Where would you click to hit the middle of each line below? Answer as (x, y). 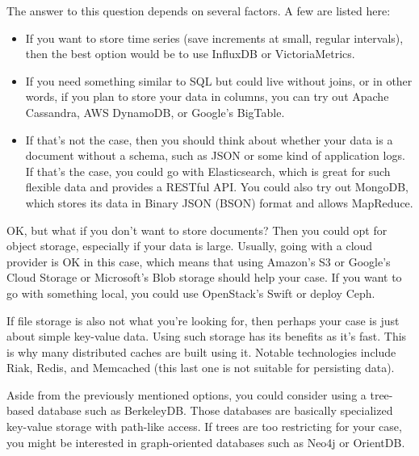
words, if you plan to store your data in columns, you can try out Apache (207, 96)
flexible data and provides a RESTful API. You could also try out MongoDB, (217, 187)
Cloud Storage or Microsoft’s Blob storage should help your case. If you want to (204, 277)
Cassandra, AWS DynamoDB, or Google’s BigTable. (155, 112)
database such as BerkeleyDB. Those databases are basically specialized (215, 410)
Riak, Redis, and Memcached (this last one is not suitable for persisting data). (201, 368)
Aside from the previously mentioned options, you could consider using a (186, 394)
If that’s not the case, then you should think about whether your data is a (209, 139)
